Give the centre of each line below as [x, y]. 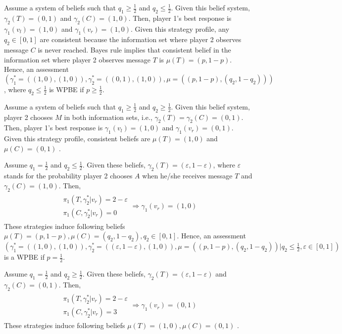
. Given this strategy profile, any [180, 28]
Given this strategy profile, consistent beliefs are [77, 139]
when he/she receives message [187, 176]
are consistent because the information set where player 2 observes [141, 39]
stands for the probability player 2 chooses [68, 176]
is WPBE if [67, 89]
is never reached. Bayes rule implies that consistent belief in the [134, 50]
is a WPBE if [24, 257]
